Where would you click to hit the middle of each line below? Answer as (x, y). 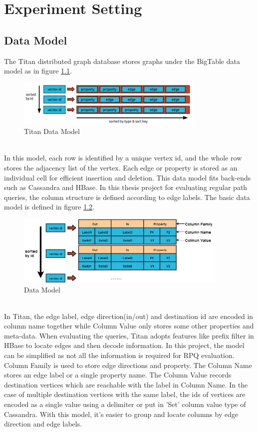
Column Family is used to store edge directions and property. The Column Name (128, 365)
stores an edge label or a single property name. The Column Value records (118, 375)
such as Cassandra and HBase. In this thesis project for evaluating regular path (126, 187)
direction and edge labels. (43, 424)
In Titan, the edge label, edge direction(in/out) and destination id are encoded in (129, 316)
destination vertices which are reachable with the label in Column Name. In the (126, 384)
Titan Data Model (52, 131)
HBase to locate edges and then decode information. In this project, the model (124, 345)
